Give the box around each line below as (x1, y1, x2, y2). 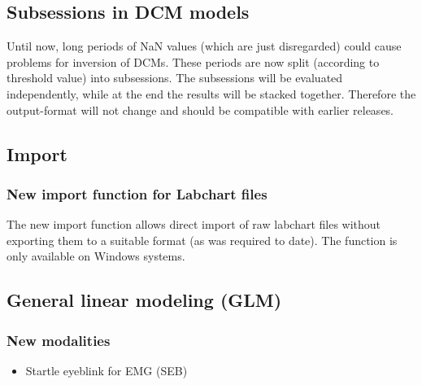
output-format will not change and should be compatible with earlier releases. (7, 101, 394, 118)
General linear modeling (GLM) (7, 287, 282, 313)
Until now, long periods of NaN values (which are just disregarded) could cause (7, 37, 402, 55)
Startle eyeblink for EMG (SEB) (25, 361, 188, 378)
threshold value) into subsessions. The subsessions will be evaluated (7, 69, 343, 86)
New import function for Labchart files (7, 183, 268, 203)
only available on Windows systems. (7, 247, 185, 265)
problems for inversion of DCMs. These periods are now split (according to (7, 53, 380, 70)
